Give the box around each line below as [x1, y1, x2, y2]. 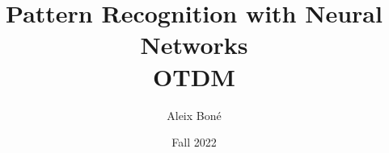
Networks [140, 28, 248, 61]
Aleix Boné [167, 106, 222, 123]
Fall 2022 [171, 134, 217, 151]
